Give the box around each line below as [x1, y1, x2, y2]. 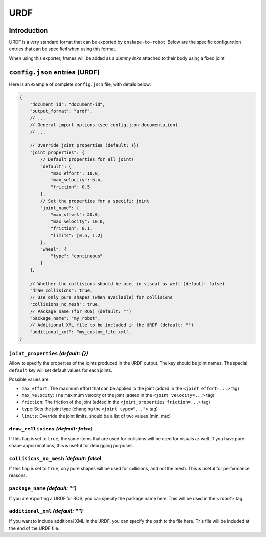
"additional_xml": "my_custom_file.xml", [30, 329, 132, 335]
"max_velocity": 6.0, [50, 178, 103, 183]
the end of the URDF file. [9, 525, 60, 531]
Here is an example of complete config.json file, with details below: [9, 81, 151, 87]
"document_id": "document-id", [30, 102, 105, 107]
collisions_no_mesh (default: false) [9, 455, 102, 462]
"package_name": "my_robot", [30, 316, 100, 321]
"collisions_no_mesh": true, [30, 301, 100, 307]
